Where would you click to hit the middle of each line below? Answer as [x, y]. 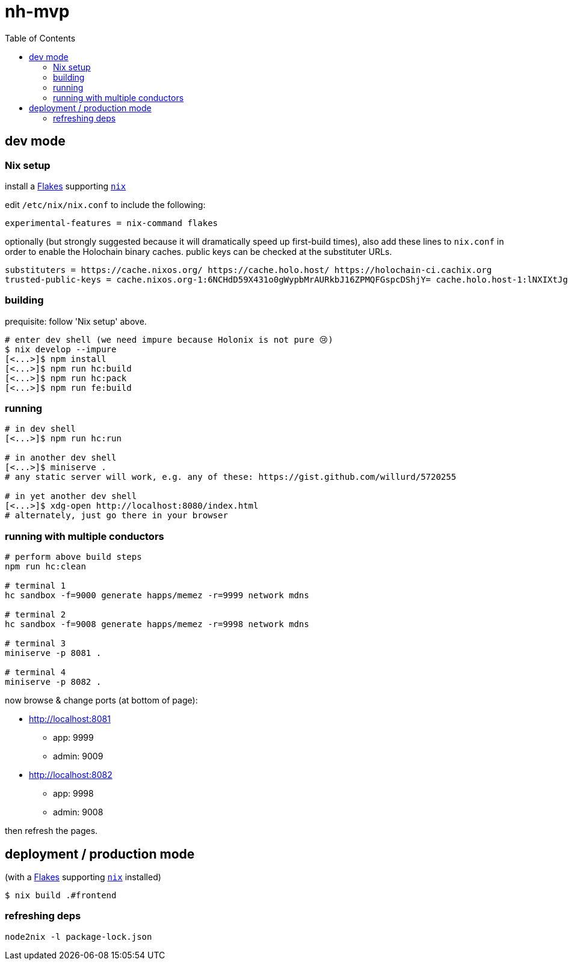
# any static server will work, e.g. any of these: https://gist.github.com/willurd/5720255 [231, 477]
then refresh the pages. [51, 831]
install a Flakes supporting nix [66, 186]
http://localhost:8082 [71, 775]
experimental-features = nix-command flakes [112, 223]
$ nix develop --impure [61, 349]
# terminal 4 [35, 672]
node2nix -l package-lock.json [79, 936]
